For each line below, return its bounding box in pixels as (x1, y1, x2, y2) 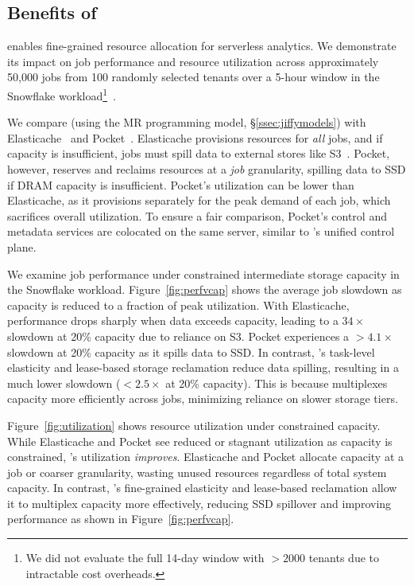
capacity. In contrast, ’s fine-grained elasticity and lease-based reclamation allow (7, 479, 397, 496)
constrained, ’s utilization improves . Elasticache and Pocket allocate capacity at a (7, 448, 404, 465)
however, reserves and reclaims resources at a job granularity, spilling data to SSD (7, 161, 406, 178)
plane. (7, 238, 37, 255)
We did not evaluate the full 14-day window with (25, 549, 265, 566)
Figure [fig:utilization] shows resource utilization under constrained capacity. (7, 416, 381, 433)
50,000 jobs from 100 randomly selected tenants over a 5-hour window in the (7, 68, 380, 85)
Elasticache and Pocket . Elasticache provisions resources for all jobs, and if (7, 129, 383, 146)
